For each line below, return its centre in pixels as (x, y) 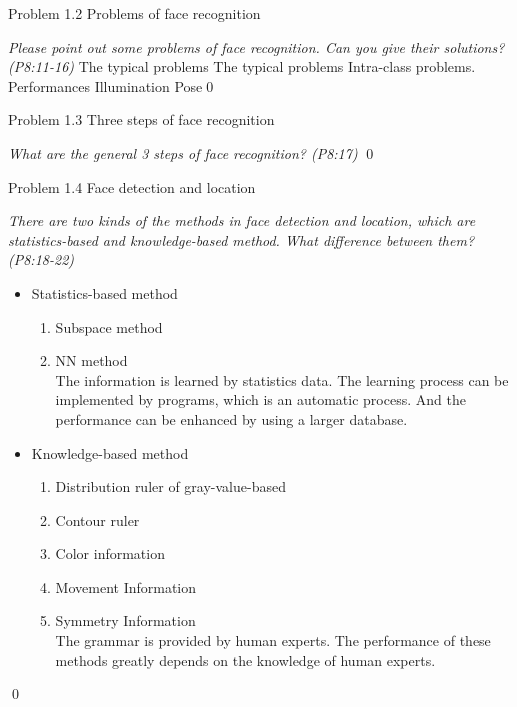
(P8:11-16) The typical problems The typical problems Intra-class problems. (242, 66)
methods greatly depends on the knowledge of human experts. (245, 659)
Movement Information (126, 586)
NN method (91, 360)
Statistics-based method (104, 292)
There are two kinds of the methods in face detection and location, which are (242, 220)
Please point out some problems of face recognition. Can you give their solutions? (256, 46)
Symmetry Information (125, 620)
